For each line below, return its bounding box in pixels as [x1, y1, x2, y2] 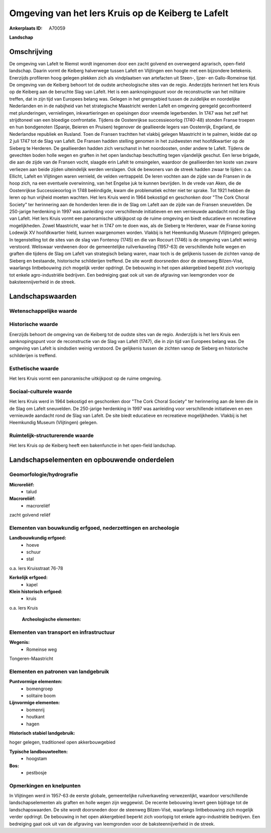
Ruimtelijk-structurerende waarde [9, 432, 94, 439]
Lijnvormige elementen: [9, 700, 60, 706]
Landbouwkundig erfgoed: [9, 535, 66, 541]
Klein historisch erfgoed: [9, 589, 63, 595]
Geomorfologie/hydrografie [9, 471, 78, 478]
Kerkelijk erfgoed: [9, 574, 48, 580]
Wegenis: [9, 639, 30, 645]
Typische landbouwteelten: [9, 748, 68, 755]
